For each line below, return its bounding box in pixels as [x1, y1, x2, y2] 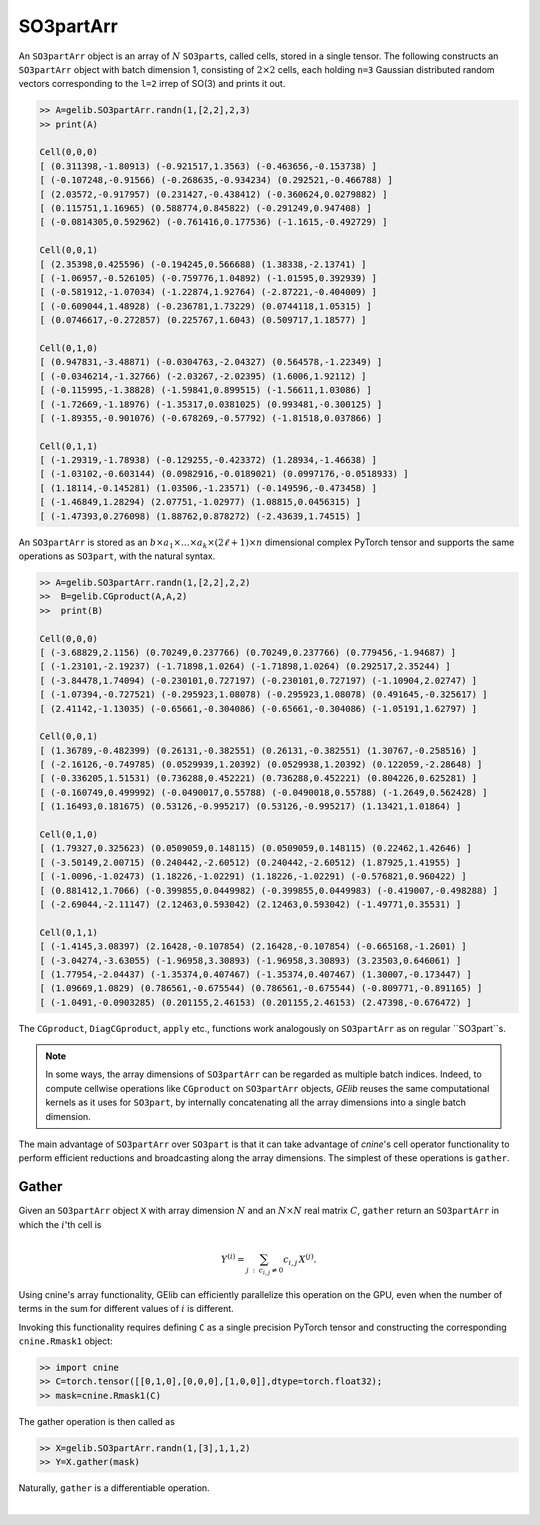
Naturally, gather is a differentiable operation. [18, 1482, 210, 1494]
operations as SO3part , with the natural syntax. [18, 550, 216, 562]
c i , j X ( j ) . [283, 1252, 317, 1267]
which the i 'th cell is [18, 1218, 102, 1230]
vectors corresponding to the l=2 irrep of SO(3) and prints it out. [18, 78, 286, 90]
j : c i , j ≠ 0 [246, 1265, 284, 1276]
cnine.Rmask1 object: [18, 1335, 114, 1347]
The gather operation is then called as [18, 1415, 175, 1427]
